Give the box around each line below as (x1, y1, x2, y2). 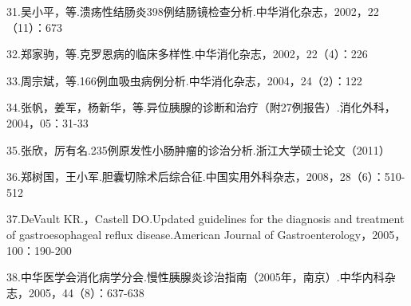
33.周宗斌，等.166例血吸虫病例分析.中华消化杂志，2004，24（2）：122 (6, 72, 362, 88)
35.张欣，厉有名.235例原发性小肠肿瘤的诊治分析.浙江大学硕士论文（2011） (6, 141, 390, 158)
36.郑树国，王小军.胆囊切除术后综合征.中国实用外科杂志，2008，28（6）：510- (6, 168, 405, 185)
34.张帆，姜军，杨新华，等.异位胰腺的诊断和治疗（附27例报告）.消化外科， (6, 99, 396, 116)
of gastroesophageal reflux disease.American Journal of (6, 226, 274, 242)
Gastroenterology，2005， (277, 226, 406, 242)
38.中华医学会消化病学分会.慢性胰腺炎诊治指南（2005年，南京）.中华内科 (6, 269, 385, 285)
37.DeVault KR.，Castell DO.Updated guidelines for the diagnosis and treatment (6, 210, 405, 227)
